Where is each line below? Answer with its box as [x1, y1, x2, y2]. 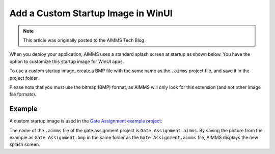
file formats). [9, 91, 37, 98]
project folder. [9, 75, 39, 81]
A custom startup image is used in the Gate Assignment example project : [9, 118, 162, 124]
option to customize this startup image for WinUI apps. [9, 58, 124, 65]
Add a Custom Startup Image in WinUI [9, 8, 173, 19]
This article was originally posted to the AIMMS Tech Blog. [23, 37, 146, 43]
